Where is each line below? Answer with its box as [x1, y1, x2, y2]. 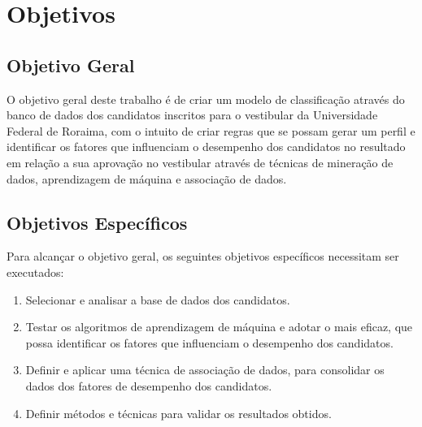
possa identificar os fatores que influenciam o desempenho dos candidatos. [25, 334, 394, 351]
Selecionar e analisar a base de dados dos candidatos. [25, 291, 290, 308]
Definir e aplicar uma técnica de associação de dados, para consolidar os [25, 361, 385, 378]
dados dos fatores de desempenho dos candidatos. [25, 377, 272, 394]
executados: [7, 263, 64, 280]
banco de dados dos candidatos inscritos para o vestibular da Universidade [7, 106, 378, 123]
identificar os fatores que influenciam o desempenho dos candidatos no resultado [7, 138, 406, 155]
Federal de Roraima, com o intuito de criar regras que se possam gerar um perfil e [7, 122, 415, 139]
